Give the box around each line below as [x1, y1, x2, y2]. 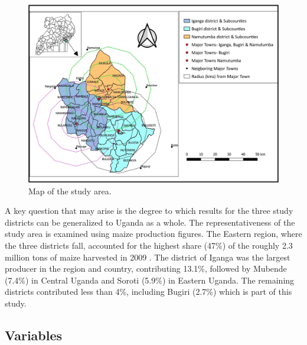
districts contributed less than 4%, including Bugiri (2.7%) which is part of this [5, 285, 292, 298]
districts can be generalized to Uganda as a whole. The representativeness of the [5, 216, 295, 228]
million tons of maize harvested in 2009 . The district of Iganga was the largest [5, 250, 290, 263]
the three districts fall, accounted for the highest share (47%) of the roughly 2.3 [5, 239, 293, 251]
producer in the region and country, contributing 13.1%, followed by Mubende [5, 262, 287, 275]
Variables [5, 326, 63, 344]
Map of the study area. [28, 184, 112, 197]
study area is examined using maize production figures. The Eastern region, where [5, 227, 302, 240]
